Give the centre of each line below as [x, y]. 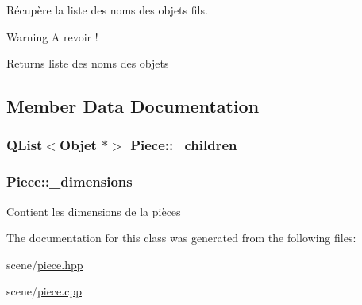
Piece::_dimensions [69, 181]
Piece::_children [184, 145]
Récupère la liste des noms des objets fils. [107, 10]
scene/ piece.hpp [45, 264]
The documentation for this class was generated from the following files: [181, 238]
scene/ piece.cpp [44, 291]
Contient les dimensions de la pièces [94, 211]
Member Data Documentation [133, 106]
